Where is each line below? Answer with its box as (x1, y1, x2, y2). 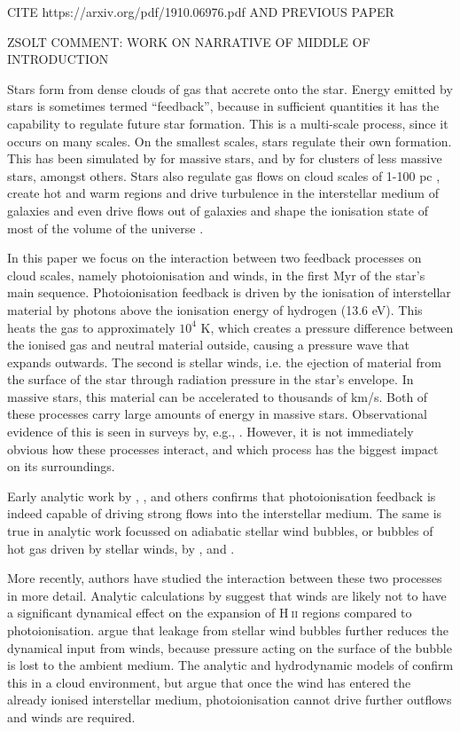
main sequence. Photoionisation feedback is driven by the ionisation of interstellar (7, 283, 451, 302)
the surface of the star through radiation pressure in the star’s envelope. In (7, 370, 414, 389)
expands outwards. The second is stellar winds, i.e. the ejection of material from (7, 352, 441, 371)
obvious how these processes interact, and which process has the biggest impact (7, 439, 439, 458)
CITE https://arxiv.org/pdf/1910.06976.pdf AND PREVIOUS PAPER (7, 3, 394, 20)
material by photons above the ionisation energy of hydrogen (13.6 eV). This (7, 300, 423, 319)
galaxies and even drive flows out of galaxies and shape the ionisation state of (7, 201, 428, 219)
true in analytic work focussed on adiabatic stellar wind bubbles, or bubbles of (7, 522, 433, 540)
